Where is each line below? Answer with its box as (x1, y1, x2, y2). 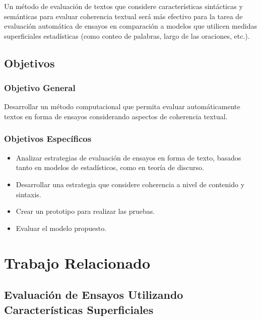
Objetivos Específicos (4, 132, 92, 145)
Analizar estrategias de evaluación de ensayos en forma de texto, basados (16, 152, 241, 163)
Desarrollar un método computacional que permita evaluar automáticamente (4, 101, 240, 112)
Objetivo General (4, 82, 76, 94)
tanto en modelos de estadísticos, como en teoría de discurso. (16, 162, 204, 173)
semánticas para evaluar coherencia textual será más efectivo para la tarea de (4, 11, 243, 21)
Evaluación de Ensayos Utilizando (4, 287, 183, 302)
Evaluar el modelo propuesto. (16, 222, 107, 233)
